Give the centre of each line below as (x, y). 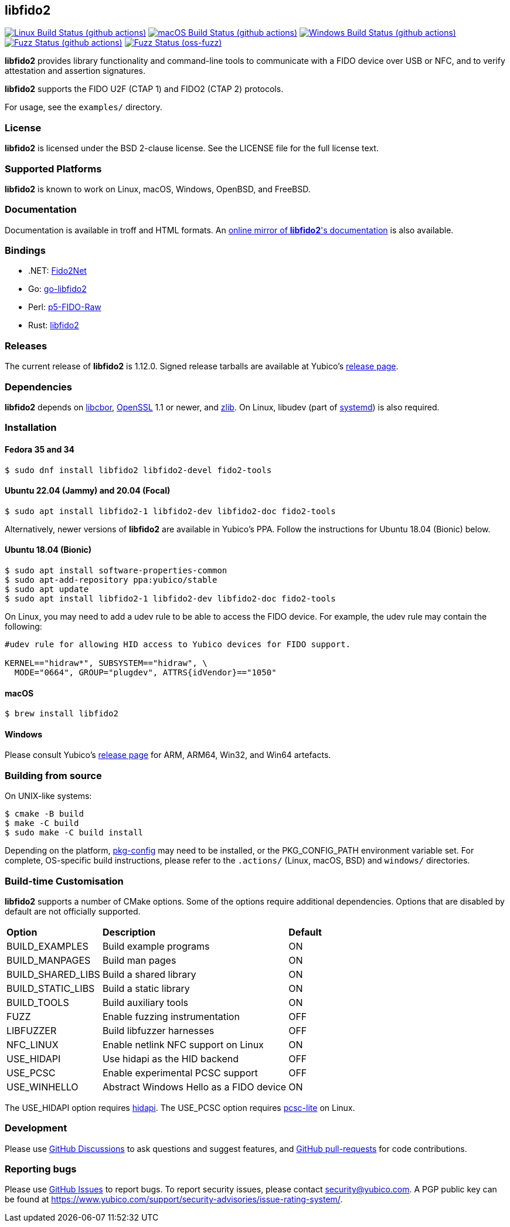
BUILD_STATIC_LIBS (51, 988)
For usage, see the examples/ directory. (84, 107)
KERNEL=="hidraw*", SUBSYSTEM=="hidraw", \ (106, 663)
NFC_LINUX (33, 1044)
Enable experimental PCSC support (180, 1073)
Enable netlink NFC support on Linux (183, 1044)
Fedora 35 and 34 (40, 449)
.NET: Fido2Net (57, 271)
